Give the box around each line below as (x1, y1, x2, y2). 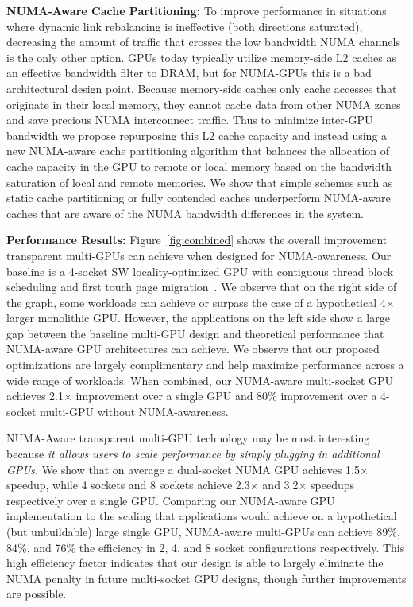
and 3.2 (262, 477, 299, 493)
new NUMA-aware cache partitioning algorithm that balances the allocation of (6, 142, 390, 159)
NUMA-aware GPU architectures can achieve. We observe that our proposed (6, 340, 380, 357)
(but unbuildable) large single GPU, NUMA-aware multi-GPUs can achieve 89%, (6, 523, 400, 539)
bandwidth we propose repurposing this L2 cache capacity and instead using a (6, 126, 388, 143)
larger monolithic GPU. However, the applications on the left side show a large (6, 309, 390, 326)
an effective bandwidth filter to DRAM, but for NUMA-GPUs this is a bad (6, 64, 372, 81)
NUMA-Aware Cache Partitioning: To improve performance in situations (6, 2, 387, 18)
